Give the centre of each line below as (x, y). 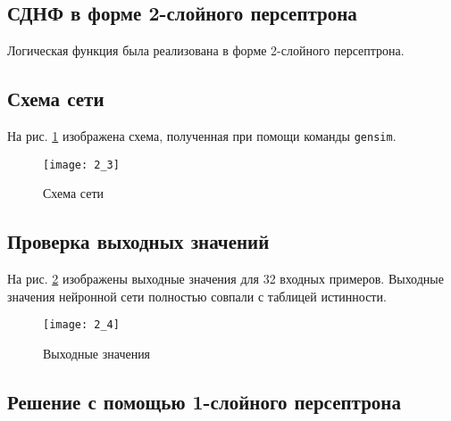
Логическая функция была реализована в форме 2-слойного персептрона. (206, 50)
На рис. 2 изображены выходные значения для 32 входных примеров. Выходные (225, 279)
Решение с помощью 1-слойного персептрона (204, 401)
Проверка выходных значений (138, 241)
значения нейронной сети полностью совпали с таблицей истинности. (197, 296)
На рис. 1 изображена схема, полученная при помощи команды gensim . (202, 136)
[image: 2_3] (81, 165)
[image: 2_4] (81, 325)
